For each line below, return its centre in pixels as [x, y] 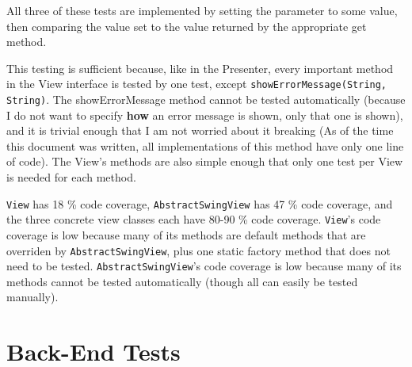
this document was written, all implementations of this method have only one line [205, 145]
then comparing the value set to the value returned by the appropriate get [187, 26]
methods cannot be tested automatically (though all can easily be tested [182, 281]
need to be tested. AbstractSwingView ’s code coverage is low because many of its [204, 266]
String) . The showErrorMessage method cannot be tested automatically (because [206, 99]
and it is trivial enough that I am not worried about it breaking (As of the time [200, 130]
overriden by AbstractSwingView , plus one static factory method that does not [198, 250]
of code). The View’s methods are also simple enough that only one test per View [205, 161]
